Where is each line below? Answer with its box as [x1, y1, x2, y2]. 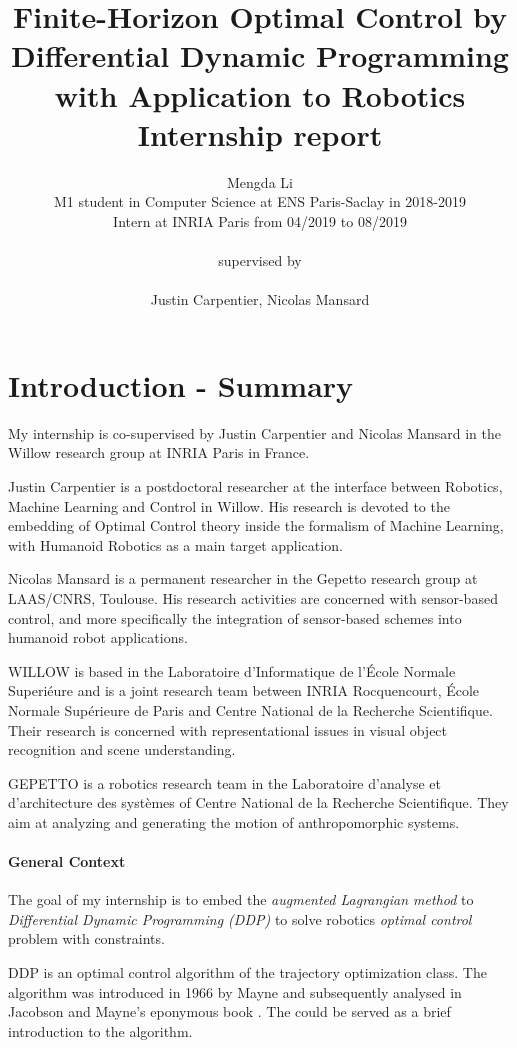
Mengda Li [227, 171, 293, 192]
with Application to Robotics [54, 74, 466, 115]
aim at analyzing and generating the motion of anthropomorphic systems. [8, 811, 460, 832]
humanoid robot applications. [8, 627, 188, 648]
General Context [8, 851, 126, 872]
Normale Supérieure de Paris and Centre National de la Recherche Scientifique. [8, 699, 493, 720]
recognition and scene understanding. [8, 739, 236, 760]
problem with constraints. [8, 928, 165, 949]
